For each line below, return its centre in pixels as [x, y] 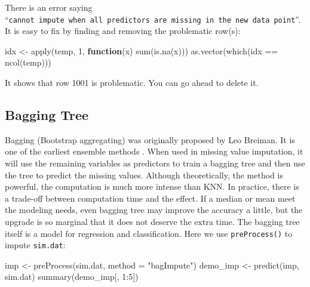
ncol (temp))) [28, 62]
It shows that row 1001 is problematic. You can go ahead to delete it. [132, 83]
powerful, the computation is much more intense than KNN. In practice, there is [152, 186]
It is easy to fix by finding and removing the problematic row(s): [123, 31]
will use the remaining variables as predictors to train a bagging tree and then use [155, 163]
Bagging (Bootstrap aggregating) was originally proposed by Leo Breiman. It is [150, 139]
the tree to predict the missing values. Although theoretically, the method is [144, 175]
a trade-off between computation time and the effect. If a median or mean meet [150, 198]
